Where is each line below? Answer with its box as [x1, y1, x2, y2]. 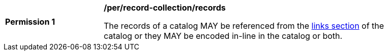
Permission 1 [5, 17, 55, 27]
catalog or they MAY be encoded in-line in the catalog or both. [104, 31, 343, 41]
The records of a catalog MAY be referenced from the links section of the [104, 21, 384, 31]
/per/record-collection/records [104, 3, 226, 13]
